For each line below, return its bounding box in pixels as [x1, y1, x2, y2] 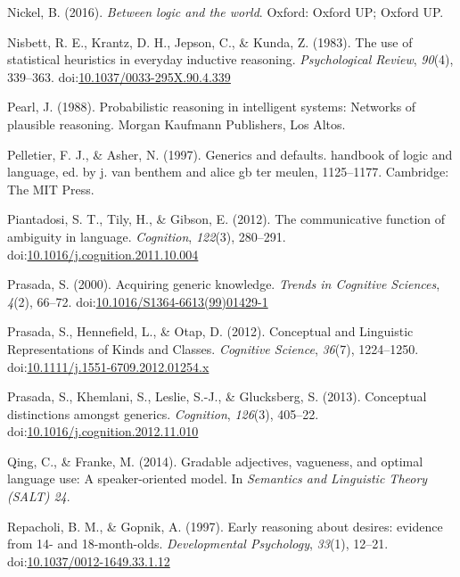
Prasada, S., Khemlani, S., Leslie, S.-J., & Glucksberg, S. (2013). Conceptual [7, 387, 427, 406]
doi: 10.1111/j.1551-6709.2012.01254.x [7, 357, 209, 375]
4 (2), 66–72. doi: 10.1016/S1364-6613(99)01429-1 [7, 292, 268, 310]
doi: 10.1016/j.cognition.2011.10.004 [7, 244, 199, 263]
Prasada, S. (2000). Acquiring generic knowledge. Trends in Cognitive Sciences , [7, 275, 440, 293]
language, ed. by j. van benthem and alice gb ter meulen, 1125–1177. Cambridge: [7, 162, 449, 181]
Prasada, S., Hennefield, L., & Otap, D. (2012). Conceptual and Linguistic [7, 322, 414, 341]
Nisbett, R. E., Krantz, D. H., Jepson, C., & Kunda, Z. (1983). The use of [7, 32, 413, 51]
